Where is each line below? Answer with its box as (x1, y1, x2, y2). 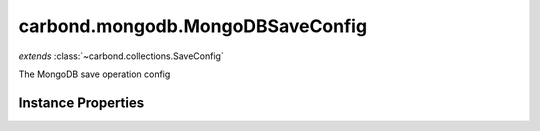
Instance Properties (18, 94, 145, 111)
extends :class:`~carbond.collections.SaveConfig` (18, 50, 224, 62)
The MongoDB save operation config (18, 68, 171, 80)
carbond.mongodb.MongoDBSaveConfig (18, 15, 368, 37)
